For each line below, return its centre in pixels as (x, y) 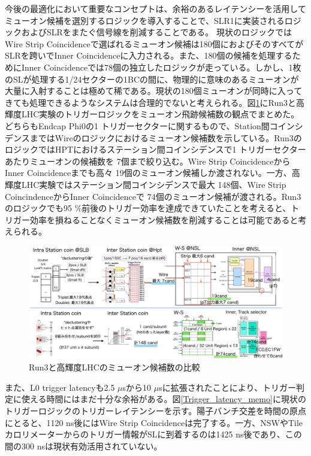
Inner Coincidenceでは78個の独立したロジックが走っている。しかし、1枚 (161, 67)
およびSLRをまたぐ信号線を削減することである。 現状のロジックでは (156, 32)
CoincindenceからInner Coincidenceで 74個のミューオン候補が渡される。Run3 (153, 196)
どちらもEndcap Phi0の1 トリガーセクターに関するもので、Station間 (137, 125)
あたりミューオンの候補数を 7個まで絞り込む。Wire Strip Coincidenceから (148, 161)
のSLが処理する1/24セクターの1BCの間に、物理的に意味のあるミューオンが (152, 79)
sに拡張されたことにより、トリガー (227, 387)
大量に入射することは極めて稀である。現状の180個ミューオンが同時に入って (154, 91)
